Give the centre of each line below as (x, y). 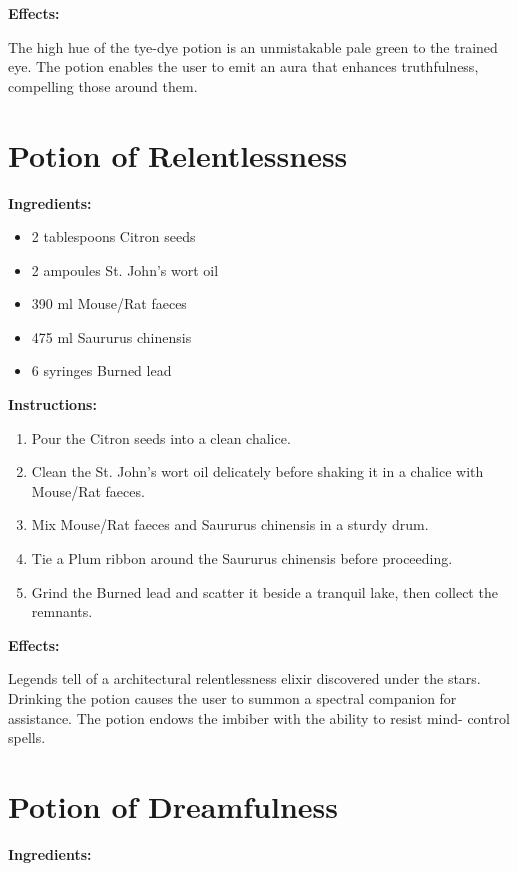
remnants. (62, 611)
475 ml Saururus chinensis (111, 336)
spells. (27, 737)
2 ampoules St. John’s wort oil (125, 269)
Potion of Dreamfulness (173, 805)
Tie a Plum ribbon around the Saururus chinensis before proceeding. (242, 558)
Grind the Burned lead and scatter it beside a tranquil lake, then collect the (264, 591)
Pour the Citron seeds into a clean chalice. (161, 437)
